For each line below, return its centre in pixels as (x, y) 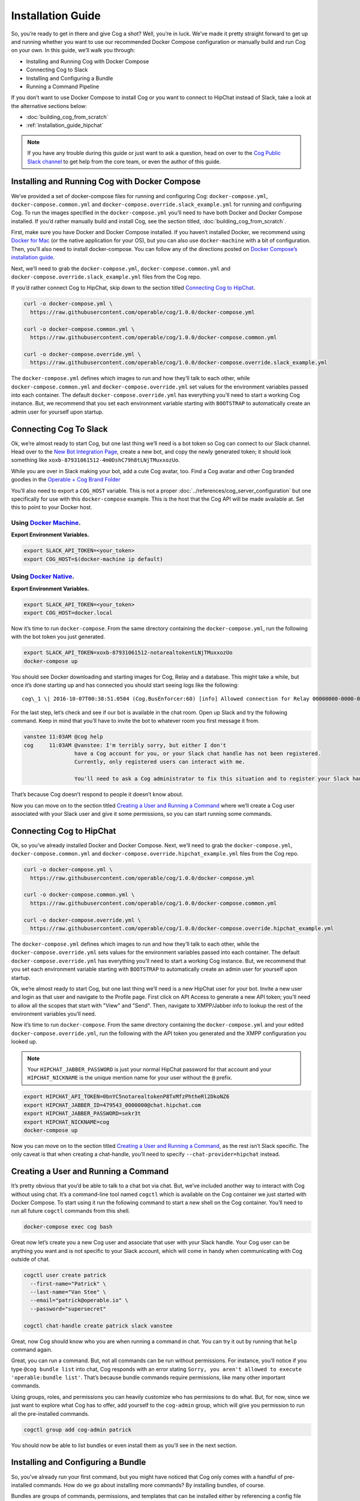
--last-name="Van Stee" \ (68, 1292)
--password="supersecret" (68, 1309)
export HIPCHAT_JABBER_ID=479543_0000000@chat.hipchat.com (112, 1105)
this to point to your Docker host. (52, 507)
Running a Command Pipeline (62, 86)
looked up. (24, 1042)
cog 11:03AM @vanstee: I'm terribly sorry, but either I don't (125, 745)
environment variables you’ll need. (54, 1014)
